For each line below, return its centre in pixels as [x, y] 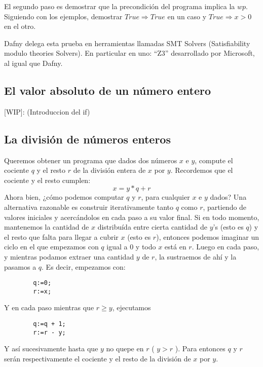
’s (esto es [228, 227]
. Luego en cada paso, [226, 247]
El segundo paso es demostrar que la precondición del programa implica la [120, 6]
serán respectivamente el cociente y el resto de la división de [98, 358]
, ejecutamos [131, 307]
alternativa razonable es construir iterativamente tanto [89, 207]
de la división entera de [109, 170]
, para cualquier [165, 197]
